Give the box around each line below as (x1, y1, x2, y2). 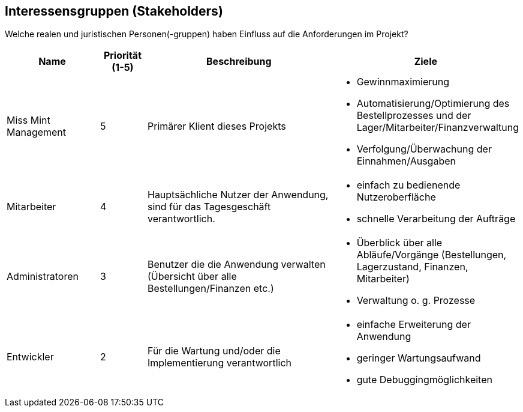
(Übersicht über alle (147, 270, 237, 283)
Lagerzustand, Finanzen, (356, 261, 468, 273)
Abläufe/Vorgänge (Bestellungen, (356, 249, 507, 261)
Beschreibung (206, 55, 272, 68)
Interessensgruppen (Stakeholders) (5, 4, 223, 19)
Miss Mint (7, 114, 50, 127)
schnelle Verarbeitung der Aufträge (356, 213, 516, 225)
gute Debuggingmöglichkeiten (356, 374, 492, 386)
